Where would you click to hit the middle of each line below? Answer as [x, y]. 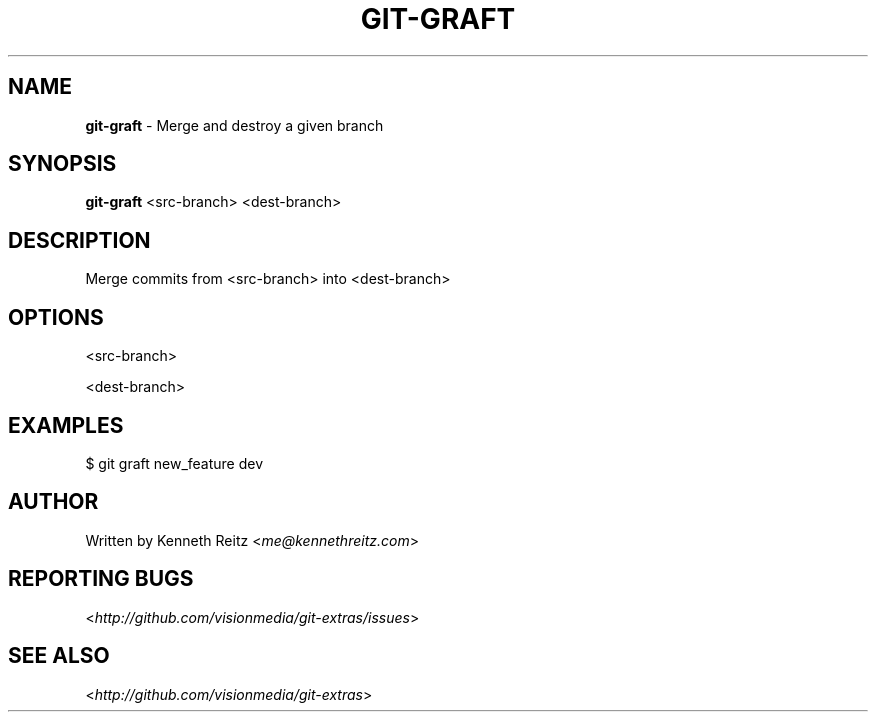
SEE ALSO [59, 656]
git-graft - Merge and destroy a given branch [234, 125]
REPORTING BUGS [101, 579]
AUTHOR [53, 502]
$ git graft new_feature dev [174, 463]
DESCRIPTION [79, 240]
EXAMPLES [66, 425]
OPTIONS [56, 317]
